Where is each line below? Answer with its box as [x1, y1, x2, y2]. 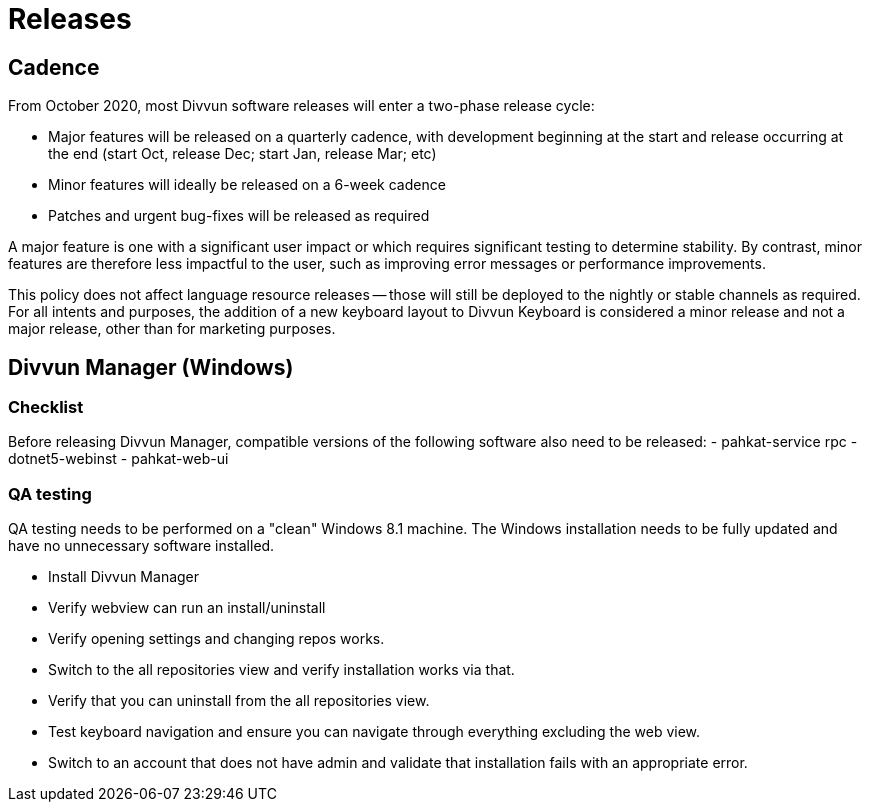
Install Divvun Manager [48, 568, 200, 586]
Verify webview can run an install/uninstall [48, 599, 326, 617]
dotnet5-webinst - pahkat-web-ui [8, 450, 229, 468]
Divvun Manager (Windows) [8, 354, 294, 380]
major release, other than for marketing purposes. [8, 320, 336, 338]
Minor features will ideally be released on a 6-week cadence [48, 176, 446, 194]
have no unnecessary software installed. [8, 537, 275, 555]
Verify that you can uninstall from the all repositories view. [48, 692, 430, 710]
